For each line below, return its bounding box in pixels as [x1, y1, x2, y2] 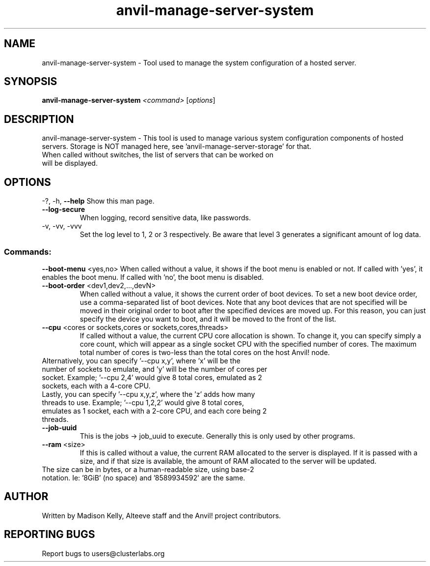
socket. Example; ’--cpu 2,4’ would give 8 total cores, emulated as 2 [42, 373, 262, 382]
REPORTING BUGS [4, 528, 95, 541]
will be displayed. [42, 159, 98, 168]
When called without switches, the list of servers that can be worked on [42, 150, 274, 159]
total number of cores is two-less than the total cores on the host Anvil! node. [80, 348, 330, 357]
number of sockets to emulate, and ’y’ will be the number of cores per [42, 364, 268, 373]
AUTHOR [4, 490, 49, 503]
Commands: [4, 246, 52, 257]
